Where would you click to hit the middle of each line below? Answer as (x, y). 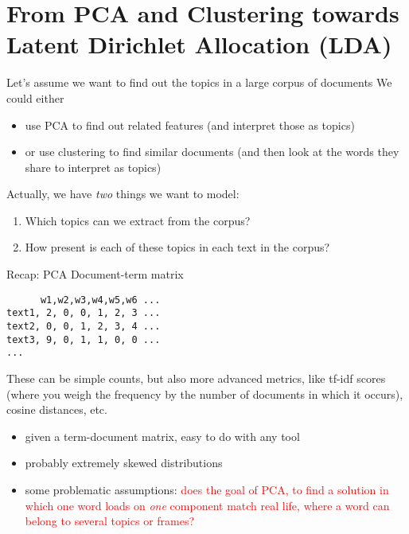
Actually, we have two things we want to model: (123, 194)
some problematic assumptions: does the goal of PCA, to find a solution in (207, 489)
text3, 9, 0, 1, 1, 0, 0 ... (84, 339)
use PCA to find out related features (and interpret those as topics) (190, 125)
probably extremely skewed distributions (124, 463)
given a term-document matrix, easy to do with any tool (162, 436)
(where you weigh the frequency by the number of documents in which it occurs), (205, 394)
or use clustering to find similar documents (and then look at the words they (212, 152)
